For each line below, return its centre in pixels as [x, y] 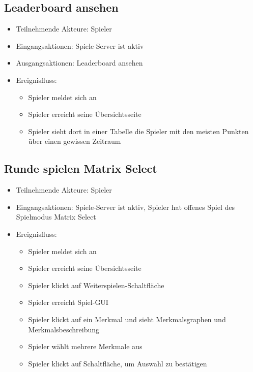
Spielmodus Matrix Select [56, 217]
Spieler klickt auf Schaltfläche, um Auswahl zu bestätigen [118, 363]
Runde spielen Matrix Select [81, 168]
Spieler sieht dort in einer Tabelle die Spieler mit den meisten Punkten [138, 131]
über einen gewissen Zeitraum [75, 141]
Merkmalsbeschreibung [64, 329]
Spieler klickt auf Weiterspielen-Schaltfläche [96, 285]
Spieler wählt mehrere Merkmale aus [85, 346]
